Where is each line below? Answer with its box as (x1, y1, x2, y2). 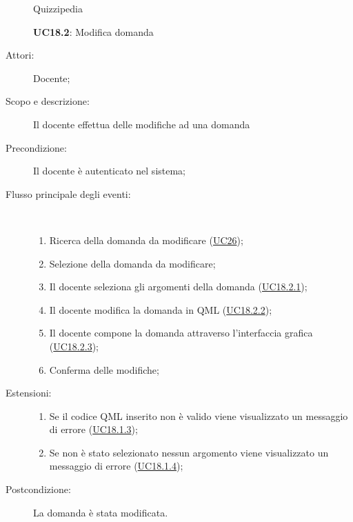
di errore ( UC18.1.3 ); (49, 422, 138, 436)
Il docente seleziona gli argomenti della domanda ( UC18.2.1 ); (49, 279, 307, 294)
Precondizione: (6, 140, 67, 154)
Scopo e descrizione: (6, 94, 90, 108)
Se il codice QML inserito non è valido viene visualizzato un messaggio (49, 408, 348, 423)
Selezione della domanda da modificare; (49, 256, 216, 270)
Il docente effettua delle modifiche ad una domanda (33, 117, 250, 131)
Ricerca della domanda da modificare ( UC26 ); (49, 232, 243, 247)
